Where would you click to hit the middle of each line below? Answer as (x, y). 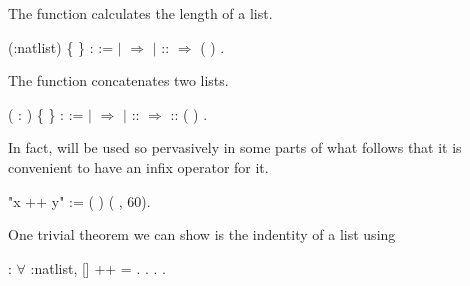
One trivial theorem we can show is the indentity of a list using (202, 234)
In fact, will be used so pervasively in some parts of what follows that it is (235, 147)
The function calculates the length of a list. (140, 13)
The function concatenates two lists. (118, 80)
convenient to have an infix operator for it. (138, 166)
